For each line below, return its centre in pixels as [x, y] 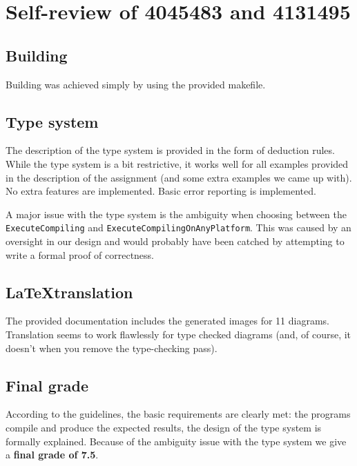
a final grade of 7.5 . [52, 455]
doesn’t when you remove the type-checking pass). [112, 348]
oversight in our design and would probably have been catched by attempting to [175, 241]
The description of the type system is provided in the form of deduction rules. [170, 150]
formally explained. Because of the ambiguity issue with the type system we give [176, 441]
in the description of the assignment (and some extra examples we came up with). [179, 177]
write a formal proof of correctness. [80, 254]
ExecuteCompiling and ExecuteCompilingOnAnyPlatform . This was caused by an [178, 227]
